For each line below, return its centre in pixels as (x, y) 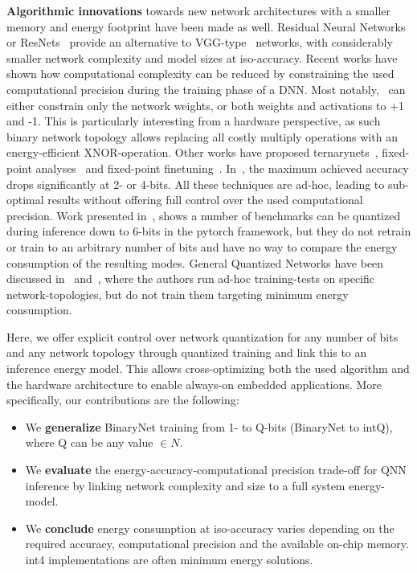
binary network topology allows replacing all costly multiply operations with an (202, 136)
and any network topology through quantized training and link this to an (187, 352)
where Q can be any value (89, 442)
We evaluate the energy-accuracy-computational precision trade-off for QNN (216, 470)
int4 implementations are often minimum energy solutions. (169, 559)
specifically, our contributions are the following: (123, 400)
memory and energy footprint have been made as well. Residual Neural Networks (206, 26)
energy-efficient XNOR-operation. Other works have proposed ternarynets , (192, 152)
